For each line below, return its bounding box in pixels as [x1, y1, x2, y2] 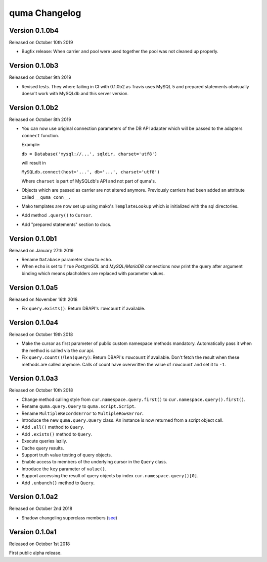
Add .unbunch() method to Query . [21, 480, 95, 486]
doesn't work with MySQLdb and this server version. [21, 91, 129, 97]
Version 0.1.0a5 [9, 283, 58, 292]
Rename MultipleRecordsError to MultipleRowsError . [21, 410, 144, 416]
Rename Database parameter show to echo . [21, 257, 112, 263]
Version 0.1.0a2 [9, 493, 58, 501]
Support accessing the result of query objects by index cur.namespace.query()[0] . [21, 473, 199, 479]
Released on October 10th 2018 [9, 387, 73, 393]
